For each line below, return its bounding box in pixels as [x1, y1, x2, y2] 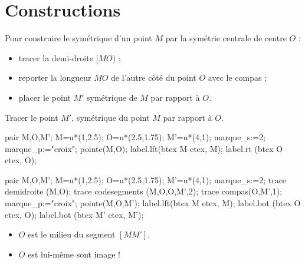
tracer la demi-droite [18, 51, 93, 64]
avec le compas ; [208, 71, 267, 84]
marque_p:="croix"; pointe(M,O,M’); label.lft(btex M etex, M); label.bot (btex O [5, 197, 301, 209]
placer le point [18, 91, 71, 103]
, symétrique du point [71, 111, 150, 123]
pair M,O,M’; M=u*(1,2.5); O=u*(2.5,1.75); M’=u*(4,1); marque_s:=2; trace [5, 173, 287, 186]
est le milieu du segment [28, 228, 116, 240]
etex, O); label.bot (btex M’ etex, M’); [5, 208, 144, 220]
